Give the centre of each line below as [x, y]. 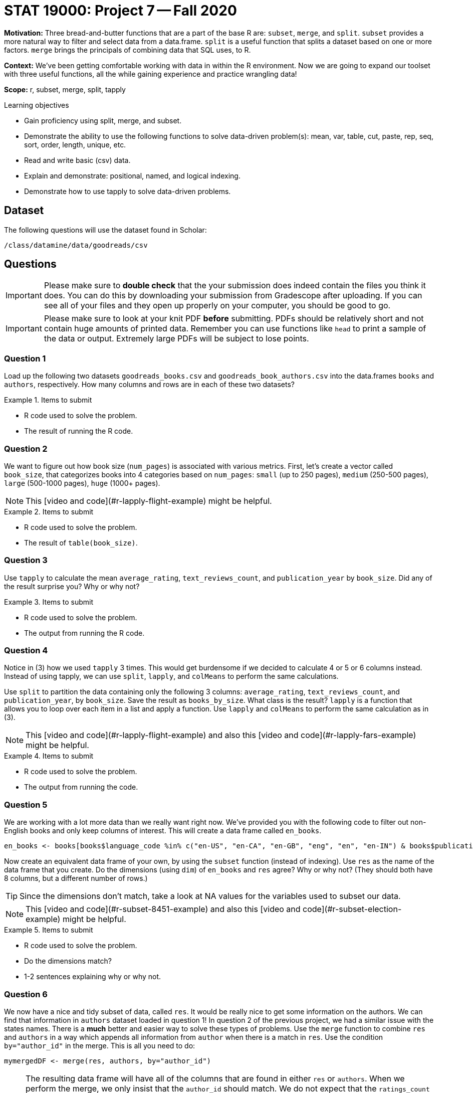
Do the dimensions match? [68, 961]
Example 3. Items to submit [49, 602]
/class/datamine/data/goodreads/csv [76, 245]
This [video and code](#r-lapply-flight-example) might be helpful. [149, 501]
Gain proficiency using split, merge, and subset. [103, 120]
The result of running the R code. [79, 431]
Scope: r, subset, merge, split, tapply [65, 89]
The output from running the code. [81, 787]
